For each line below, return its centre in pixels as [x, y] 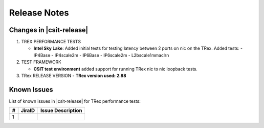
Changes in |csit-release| [49, 30]
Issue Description [61, 110]
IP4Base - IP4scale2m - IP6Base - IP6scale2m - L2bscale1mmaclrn [101, 55]
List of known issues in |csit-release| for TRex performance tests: [75, 101]
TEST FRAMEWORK [41, 62]
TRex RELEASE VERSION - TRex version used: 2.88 [74, 76]
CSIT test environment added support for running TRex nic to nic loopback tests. [115, 69]
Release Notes [39, 13]
